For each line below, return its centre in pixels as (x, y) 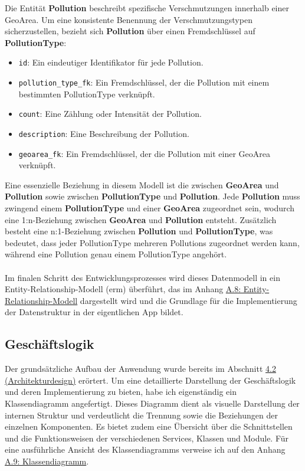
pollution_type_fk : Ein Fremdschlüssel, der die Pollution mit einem (144, 82)
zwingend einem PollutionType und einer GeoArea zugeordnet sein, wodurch (150, 208)
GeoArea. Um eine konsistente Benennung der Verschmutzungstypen (129, 19)
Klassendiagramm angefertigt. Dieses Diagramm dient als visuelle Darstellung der (152, 403)
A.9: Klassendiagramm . (47, 461)
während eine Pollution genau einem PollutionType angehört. (116, 254)
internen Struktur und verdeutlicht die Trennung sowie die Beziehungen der (141, 415)
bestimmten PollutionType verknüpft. (87, 94)
